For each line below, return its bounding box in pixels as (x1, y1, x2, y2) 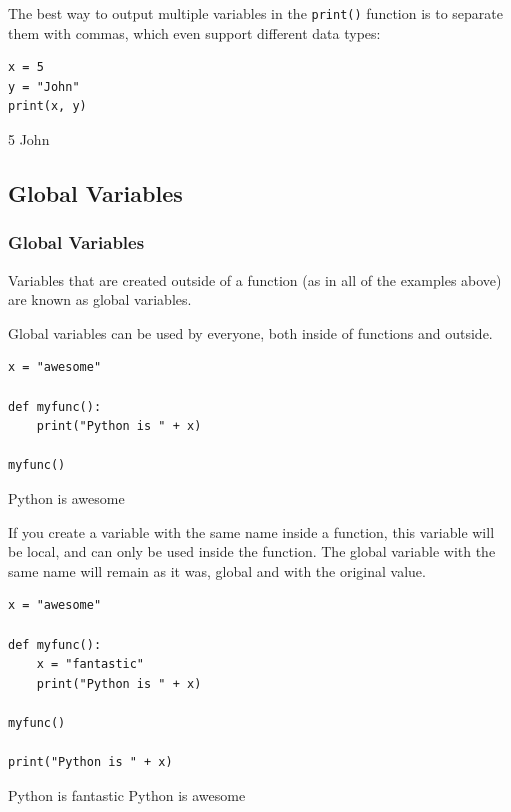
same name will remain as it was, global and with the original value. (8, 560, 426, 581)
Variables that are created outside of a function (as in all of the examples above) (8, 269, 502, 290)
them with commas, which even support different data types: (8, 22, 381, 43)
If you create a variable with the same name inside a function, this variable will (8, 521, 495, 542)
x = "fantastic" (36, 657, 145, 672)
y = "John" (8, 79, 80, 94)
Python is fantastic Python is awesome (8, 784, 246, 805)
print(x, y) (8, 99, 87, 114)
